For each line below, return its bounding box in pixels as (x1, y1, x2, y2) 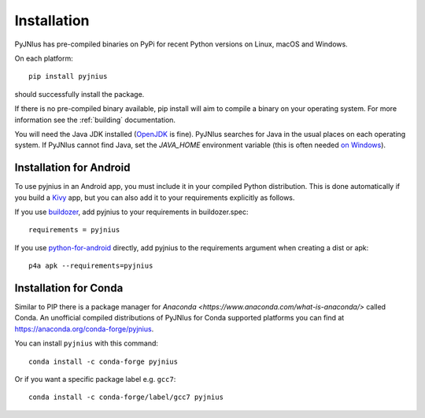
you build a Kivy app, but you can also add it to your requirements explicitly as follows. (14, 193, 295, 202)
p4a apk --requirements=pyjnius (28, 261, 153, 271)
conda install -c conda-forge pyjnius (28, 357, 179, 366)
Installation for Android (14, 161, 131, 175)
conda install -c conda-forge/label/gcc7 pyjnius (28, 393, 224, 401)
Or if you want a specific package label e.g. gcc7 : (14, 375, 176, 383)
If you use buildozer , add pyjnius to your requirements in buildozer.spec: (14, 207, 249, 216)
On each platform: (14, 54, 74, 63)
